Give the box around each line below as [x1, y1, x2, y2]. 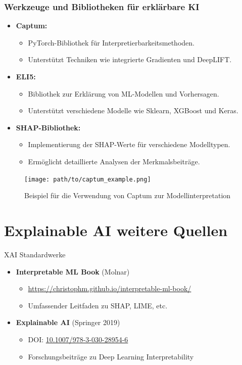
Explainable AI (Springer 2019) [16, 317, 120, 328]
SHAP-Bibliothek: [16, 122, 81, 132]
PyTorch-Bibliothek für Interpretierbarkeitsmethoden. [28, 37, 195, 48]
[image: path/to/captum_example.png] [24, 175, 151, 183]
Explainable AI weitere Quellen [4, 220, 228, 240]
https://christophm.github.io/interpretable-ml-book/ [28, 283, 191, 294]
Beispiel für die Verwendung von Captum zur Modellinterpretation [24, 190, 231, 201]
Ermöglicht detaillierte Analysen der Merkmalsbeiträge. [28, 156, 200, 166]
